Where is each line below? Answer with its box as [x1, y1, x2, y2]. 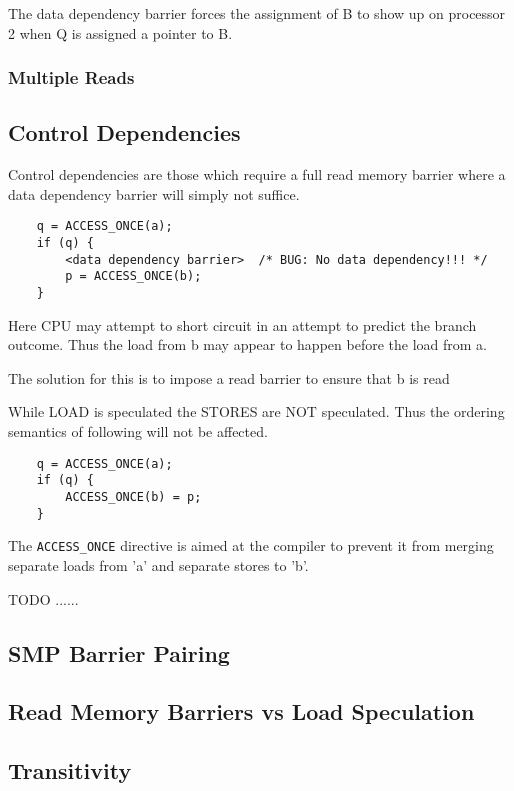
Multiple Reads [8, 65, 135, 90]
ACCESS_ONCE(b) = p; [65, 489, 202, 504]
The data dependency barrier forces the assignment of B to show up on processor [8, 3, 506, 23]
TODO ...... [8, 588, 79, 609]
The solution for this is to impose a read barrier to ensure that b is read [8, 367, 450, 388]
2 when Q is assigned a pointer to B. [8, 22, 233, 43]
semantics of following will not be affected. [8, 421, 268, 442]
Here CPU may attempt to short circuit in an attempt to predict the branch [8, 314, 477, 335]
